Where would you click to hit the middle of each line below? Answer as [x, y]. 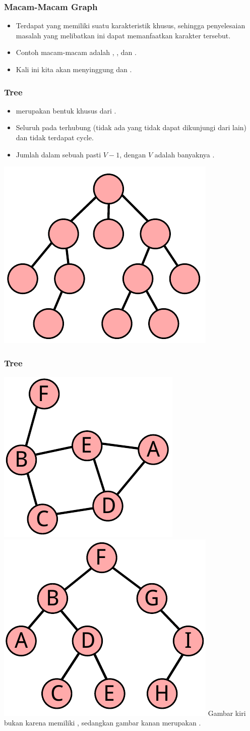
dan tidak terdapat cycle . [55, 137]
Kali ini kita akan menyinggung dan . [74, 69]
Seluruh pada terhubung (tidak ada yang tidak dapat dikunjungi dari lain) [131, 127]
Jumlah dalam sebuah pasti [58, 154]
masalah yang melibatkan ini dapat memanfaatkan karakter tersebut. [123, 35]
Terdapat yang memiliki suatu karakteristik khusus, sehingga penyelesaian [131, 25]
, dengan [133, 154]
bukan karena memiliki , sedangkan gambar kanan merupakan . [103, 723]
